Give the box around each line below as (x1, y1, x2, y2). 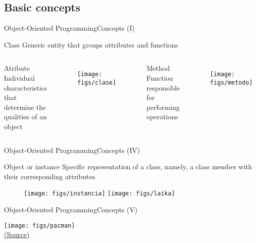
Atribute (4, 63, 30, 73)
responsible (146, 82, 180, 93)
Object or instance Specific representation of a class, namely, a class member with (4, 161, 253, 172)
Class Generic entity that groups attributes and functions (4, 39, 178, 49)
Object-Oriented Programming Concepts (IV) (4, 145, 140, 155)
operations (146, 111, 178, 122)
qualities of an (4, 111, 47, 122)
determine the (4, 101, 46, 112)
